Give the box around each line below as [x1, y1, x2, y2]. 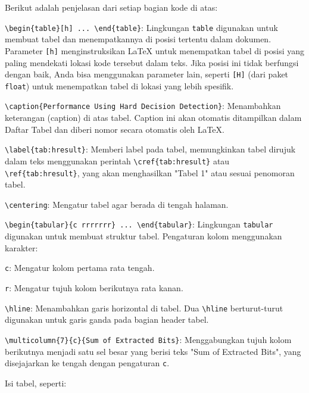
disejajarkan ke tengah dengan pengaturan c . [5, 357, 170, 369]
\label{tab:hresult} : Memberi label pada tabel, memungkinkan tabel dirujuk [5, 143, 296, 155]
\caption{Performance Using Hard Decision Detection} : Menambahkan [5, 99, 281, 112]
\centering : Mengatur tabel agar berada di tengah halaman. [5, 198, 229, 210]
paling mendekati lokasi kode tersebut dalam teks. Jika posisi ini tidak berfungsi [5, 56, 299, 68]
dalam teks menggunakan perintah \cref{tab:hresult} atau [5, 154, 230, 167]
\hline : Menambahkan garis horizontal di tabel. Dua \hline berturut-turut [5, 301, 283, 314]
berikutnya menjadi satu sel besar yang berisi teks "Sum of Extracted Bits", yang [5, 345, 301, 357]
